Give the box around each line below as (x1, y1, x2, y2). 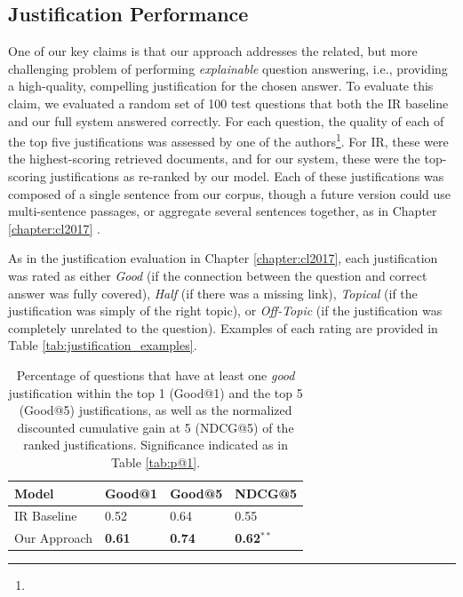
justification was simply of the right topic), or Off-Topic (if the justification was (8, 301, 443, 320)
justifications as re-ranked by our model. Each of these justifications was (50, 167, 444, 186)
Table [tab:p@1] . (111, 452, 201, 471)
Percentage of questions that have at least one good (16, 365, 295, 384)
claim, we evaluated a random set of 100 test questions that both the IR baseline (8, 93, 449, 112)
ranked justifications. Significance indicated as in (23, 435, 288, 454)
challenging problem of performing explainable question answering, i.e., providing (8, 59, 448, 77)
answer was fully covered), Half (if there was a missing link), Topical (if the (8, 283, 418, 302)
